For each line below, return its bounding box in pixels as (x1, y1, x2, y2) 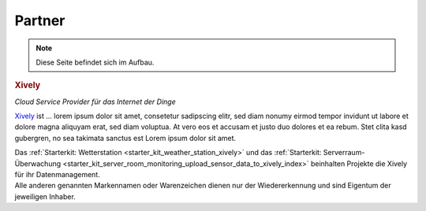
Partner (14, 12, 65, 29)
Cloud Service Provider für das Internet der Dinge (14, 97, 177, 106)
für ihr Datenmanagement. (14, 169, 100, 179)
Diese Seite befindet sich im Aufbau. (35, 57, 155, 67)
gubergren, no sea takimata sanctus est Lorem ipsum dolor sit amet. (14, 133, 237, 143)
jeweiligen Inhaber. (14, 191, 77, 201)
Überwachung (14, 158, 62, 168)
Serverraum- (323, 148, 365, 157)
